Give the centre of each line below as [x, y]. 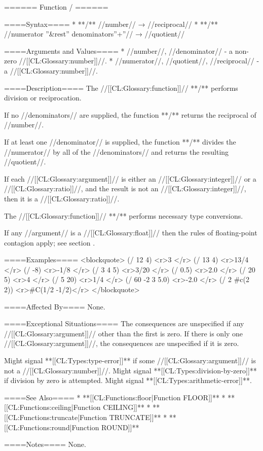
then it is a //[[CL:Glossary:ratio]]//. [62, 198]
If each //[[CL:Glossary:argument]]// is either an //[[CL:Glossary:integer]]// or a [130, 178]
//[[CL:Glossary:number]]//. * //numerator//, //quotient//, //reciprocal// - [139, 61]
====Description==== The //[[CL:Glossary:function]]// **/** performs [121, 88]
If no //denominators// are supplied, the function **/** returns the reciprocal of [130, 114]
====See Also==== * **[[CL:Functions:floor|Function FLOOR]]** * [115, 397]
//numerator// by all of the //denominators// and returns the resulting [117, 151]
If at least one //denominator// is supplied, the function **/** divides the [120, 141]
